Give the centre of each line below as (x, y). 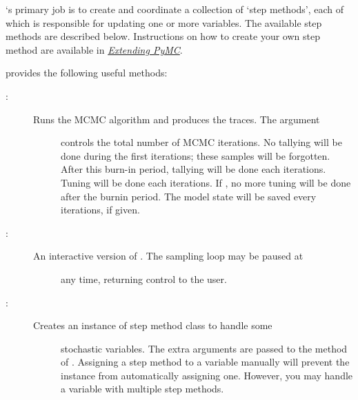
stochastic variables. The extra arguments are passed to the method (204, 348)
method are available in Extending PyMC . (94, 49)
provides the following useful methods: (87, 73)
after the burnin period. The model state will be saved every (189, 196)
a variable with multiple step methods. (142, 389)
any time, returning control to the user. (144, 278)
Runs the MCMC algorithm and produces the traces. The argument (177, 119)
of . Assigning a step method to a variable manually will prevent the (205, 362)
